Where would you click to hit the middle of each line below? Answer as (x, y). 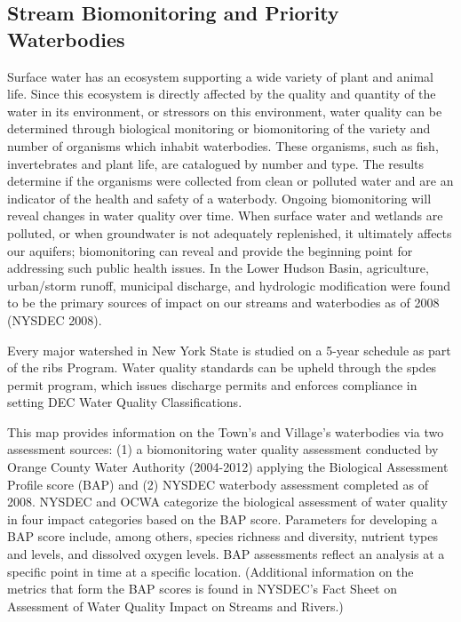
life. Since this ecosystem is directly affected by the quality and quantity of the (222, 94)
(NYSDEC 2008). (55, 319)
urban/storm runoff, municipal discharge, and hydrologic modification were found (229, 285)
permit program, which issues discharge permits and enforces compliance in (212, 384)
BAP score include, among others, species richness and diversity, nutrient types (223, 536)
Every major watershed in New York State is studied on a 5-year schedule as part (229, 350)
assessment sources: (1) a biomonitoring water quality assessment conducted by (223, 449)
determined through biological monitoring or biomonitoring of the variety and (219, 128)
